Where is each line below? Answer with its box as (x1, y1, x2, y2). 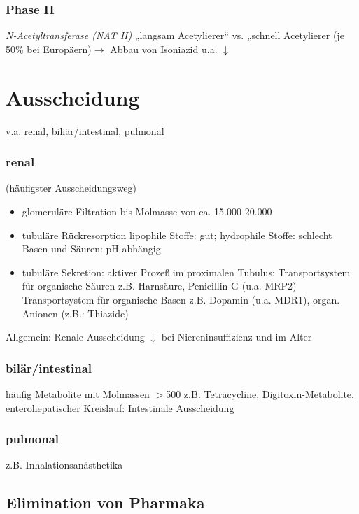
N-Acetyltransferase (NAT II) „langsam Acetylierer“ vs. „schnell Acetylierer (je (6, 28, 344, 43)
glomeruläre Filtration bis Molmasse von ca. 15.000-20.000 (22, 204, 272, 218)
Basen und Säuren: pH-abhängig (22, 241, 161, 256)
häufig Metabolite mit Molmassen (6, 386, 150, 401)
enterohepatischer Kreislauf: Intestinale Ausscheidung (6, 400, 234, 415)
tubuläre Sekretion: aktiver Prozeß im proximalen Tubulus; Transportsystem (22, 264, 351, 279)
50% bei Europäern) (6, 41, 92, 56)
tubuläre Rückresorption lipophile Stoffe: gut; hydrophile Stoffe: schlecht (22, 227, 332, 242)
